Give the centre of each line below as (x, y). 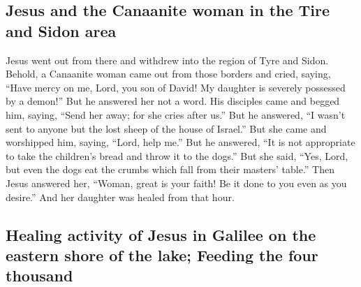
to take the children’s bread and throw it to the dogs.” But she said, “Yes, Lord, (177, 155)
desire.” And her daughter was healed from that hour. (120, 197)
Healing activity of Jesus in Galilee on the (161, 234)
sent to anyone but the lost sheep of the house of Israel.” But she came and (166, 128)
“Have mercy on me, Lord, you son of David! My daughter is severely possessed (176, 87)
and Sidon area (61, 30)
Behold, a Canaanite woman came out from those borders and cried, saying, (168, 74)
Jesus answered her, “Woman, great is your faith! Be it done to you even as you (176, 183)
